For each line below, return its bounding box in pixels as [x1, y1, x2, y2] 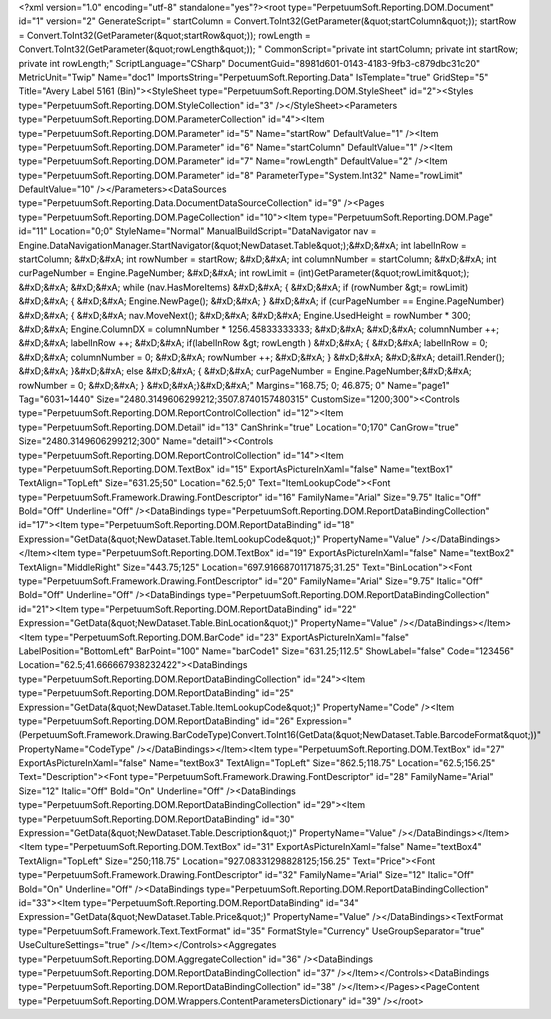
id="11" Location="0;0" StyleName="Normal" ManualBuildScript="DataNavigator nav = [18, 225, 377, 237]
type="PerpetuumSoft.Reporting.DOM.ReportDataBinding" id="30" [18, 813, 295, 825]
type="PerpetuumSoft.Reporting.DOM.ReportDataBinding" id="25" [18, 687, 295, 699]
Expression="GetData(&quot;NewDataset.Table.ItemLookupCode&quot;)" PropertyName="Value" [18, 533, 420, 545]
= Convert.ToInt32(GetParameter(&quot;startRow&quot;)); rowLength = [18, 29, 312, 41]
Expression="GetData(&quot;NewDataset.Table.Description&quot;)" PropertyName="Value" [18, 827, 397, 839]
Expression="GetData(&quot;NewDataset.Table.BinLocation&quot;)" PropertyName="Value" [18, 617, 398, 629]
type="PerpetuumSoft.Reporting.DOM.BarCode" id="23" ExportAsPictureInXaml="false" [45, 631, 410, 643]
